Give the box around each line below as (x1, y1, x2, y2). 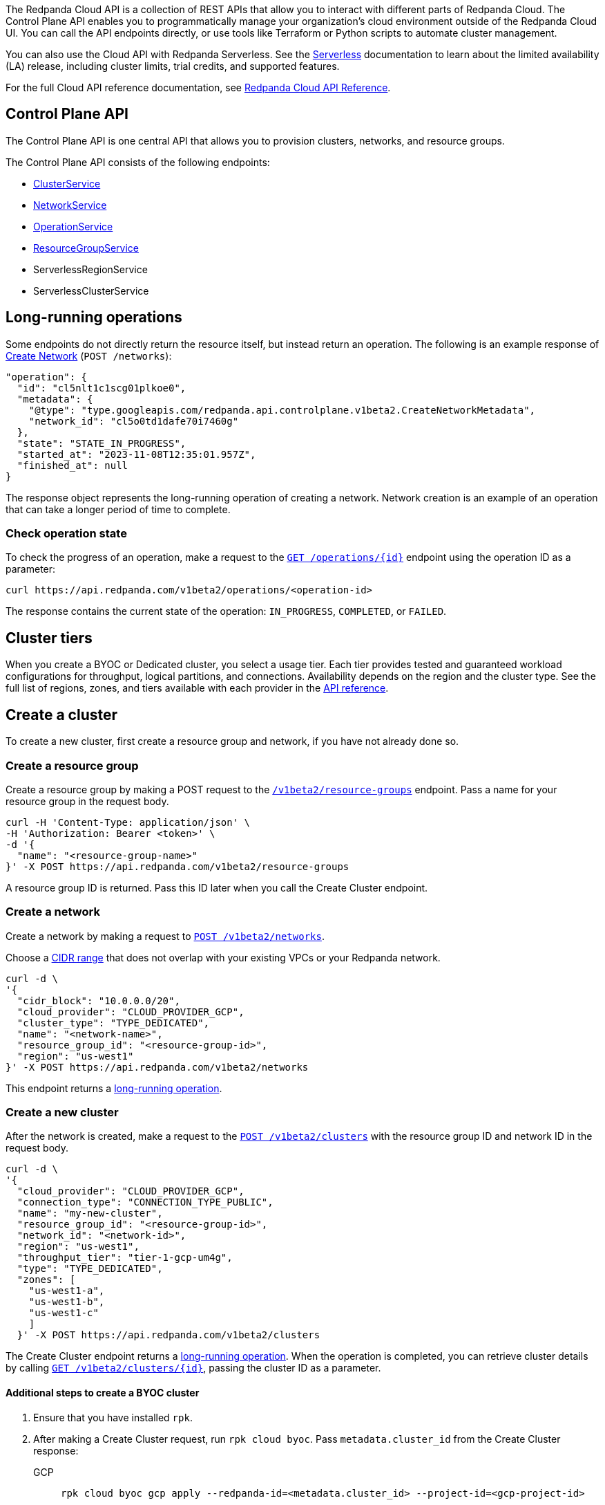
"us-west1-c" (28, 1307, 99, 1319)
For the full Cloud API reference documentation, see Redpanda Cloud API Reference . (6, 82, 391, 93)
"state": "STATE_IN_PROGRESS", (17, 437, 186, 449)
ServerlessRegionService (33, 263, 148, 275)
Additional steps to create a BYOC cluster (6, 1386, 200, 1398)
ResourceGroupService (33, 241, 140, 254)
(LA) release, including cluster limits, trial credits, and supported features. (6, 60, 340, 72)
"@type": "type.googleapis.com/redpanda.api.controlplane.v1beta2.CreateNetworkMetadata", (28, 404, 536, 416)
